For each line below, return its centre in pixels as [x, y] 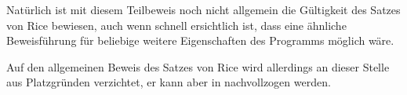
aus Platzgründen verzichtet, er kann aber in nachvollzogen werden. [169, 82]
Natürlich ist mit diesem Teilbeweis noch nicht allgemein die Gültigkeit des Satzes [203, 9]
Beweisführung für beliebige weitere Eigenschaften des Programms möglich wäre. [200, 40]
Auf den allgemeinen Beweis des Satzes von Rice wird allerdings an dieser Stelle [198, 66]
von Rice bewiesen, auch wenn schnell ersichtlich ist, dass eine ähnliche [176, 25]
